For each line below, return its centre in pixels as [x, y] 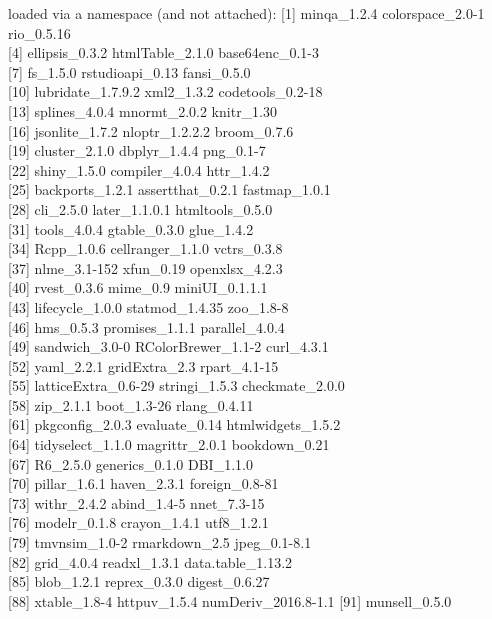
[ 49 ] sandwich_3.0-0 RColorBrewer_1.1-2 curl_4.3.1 [168, 346]
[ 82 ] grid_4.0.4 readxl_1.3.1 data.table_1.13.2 [150, 561]
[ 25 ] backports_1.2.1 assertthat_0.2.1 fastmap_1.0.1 [169, 189]
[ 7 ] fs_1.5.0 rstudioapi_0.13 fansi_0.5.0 [129, 71]
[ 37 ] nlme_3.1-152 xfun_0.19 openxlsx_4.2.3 [145, 267]
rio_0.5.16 [39, 32]
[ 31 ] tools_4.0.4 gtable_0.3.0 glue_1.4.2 [131, 228]
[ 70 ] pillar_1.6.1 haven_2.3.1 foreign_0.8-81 [143, 483]
